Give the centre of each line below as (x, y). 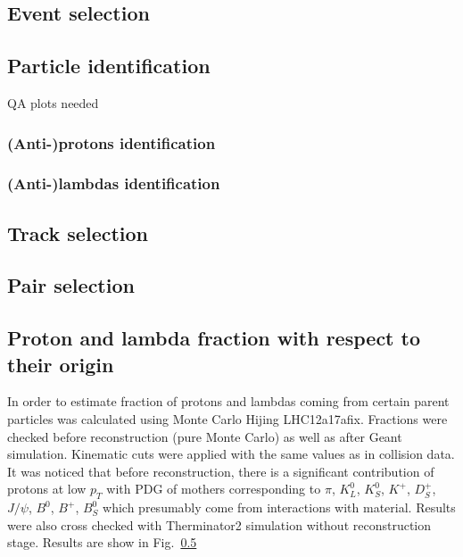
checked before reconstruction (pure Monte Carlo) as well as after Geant (205, 436)
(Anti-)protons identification (112, 142)
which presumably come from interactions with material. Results (279, 507)
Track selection (78, 233)
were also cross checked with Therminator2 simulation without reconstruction (219, 524)
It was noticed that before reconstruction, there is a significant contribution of (221, 471)
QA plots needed (53, 102)
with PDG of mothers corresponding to (214, 489)
